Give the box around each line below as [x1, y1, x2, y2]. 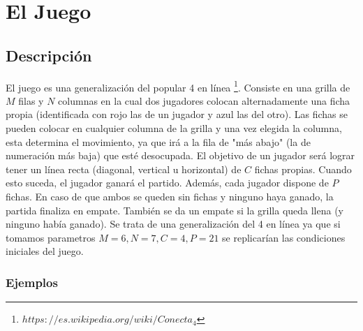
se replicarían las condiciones [222, 230, 346, 244]
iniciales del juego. [6, 244, 84, 258]
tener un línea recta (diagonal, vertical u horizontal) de [6, 161, 242, 176]
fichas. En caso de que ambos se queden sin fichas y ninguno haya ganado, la [6, 189, 334, 203]
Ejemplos [6, 273, 58, 290]
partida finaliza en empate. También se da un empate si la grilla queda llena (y [6, 203, 344, 217]
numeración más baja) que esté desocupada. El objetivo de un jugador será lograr [6, 148, 355, 163]
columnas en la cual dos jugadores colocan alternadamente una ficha [58, 93, 350, 108]
